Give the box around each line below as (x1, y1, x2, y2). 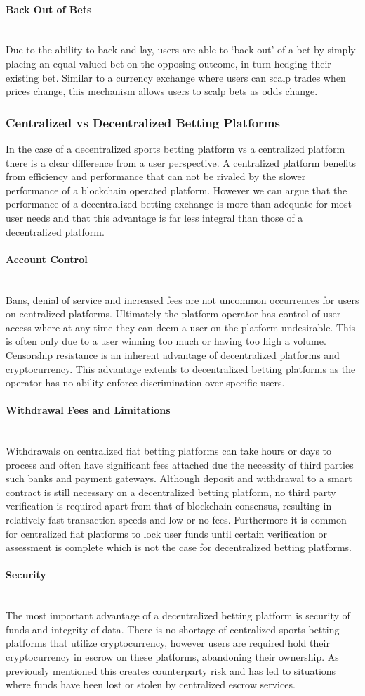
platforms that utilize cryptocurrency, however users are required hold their (6, 635, 330, 650)
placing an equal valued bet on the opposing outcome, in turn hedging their (6, 56, 331, 70)
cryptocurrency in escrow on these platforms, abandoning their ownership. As (6, 650, 339, 664)
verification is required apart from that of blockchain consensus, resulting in (6, 498, 332, 513)
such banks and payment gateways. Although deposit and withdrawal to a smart (6, 471, 352, 486)
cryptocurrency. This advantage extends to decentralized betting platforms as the (6, 361, 356, 376)
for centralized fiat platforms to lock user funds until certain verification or (6, 526, 327, 540)
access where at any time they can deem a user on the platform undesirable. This (6, 319, 356, 334)
